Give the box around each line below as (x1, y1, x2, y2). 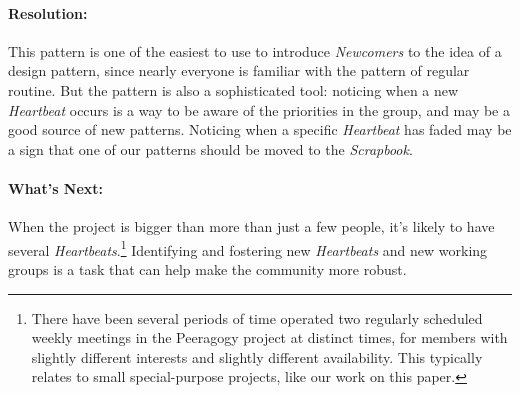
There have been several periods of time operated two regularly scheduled (31, 307, 483, 328)
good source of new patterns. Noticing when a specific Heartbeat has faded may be (8, 119, 512, 140)
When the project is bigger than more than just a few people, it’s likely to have (8, 216, 495, 237)
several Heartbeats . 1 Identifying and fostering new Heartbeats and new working (8, 236, 488, 260)
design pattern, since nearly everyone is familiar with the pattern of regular (8, 60, 470, 81)
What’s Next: (8, 177, 104, 198)
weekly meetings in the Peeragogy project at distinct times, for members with (31, 327, 508, 348)
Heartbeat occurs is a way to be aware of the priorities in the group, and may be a (8, 99, 510, 120)
